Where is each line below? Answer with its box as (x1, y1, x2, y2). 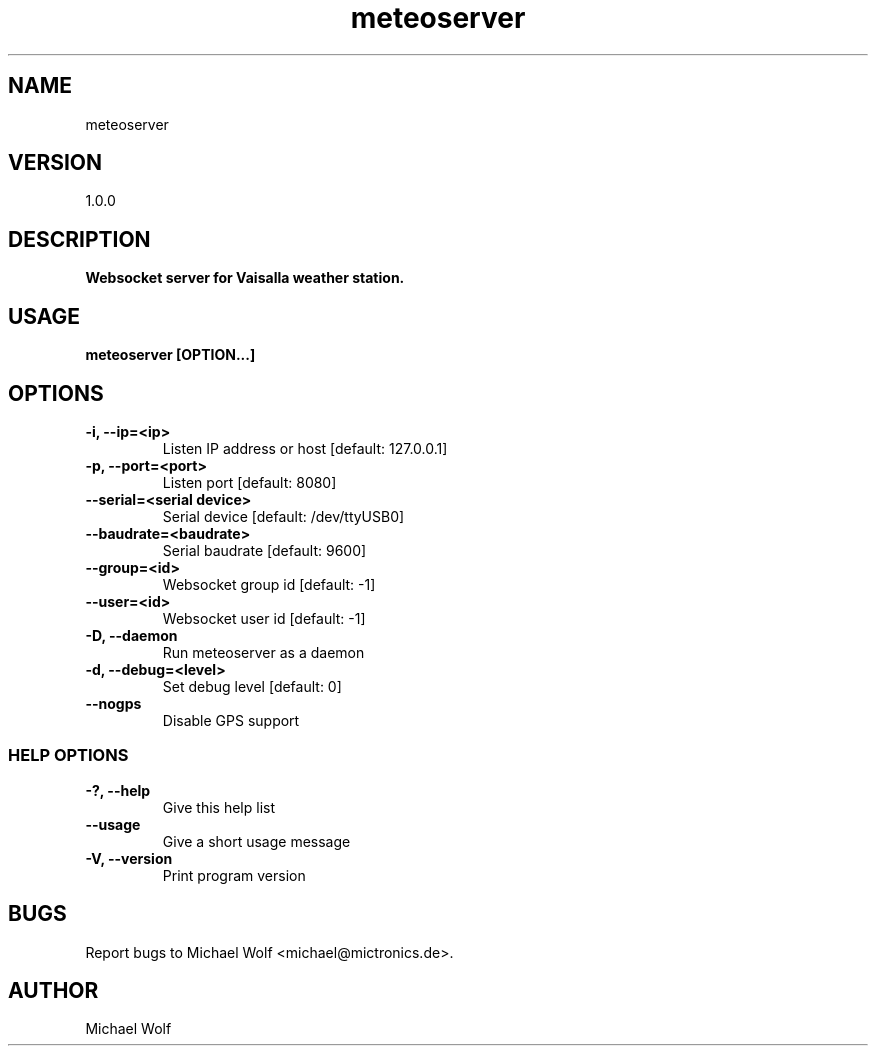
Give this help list (162, 798, 275, 816)
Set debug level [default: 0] (162, 677, 342, 695)
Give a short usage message (162, 832, 351, 850)
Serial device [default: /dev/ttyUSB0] (162, 507, 405, 525)
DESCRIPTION (8, 226, 151, 252)
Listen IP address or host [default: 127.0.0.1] (162, 439, 448, 457)
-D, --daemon (85, 626, 178, 644)
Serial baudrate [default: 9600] (162, 541, 367, 559)
